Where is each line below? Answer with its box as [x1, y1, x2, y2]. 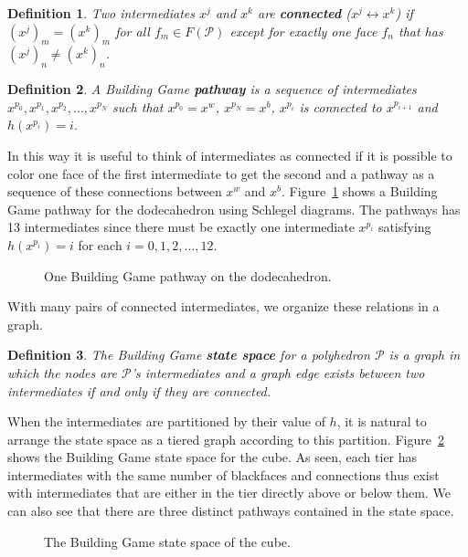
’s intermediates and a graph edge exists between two [131, 363, 425, 382]
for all [115, 21, 150, 40]
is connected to [299, 97, 382, 116]
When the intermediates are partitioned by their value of [7, 412, 325, 431]
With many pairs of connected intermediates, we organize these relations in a [7, 297, 440, 316]
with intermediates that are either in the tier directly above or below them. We [7, 483, 451, 502]
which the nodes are [7, 363, 118, 382]
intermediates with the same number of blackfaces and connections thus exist [7, 465, 440, 484]
